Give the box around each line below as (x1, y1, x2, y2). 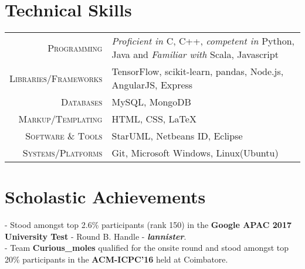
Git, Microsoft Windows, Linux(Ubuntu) (111, 146, 279, 160)
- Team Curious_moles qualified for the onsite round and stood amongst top (5, 241, 289, 254)
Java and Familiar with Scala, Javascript (111, 47, 279, 62)
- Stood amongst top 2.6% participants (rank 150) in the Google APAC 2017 (5, 219, 292, 231)
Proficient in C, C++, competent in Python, (111, 34, 294, 48)
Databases (60, 95, 103, 109)
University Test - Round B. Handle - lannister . (5, 230, 187, 242)
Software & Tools (25, 129, 103, 143)
